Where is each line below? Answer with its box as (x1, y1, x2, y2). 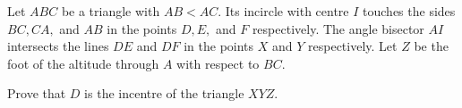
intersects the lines (7, 37, 109, 55)
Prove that (7, 84, 66, 103)
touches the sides (363, 2, 456, 20)
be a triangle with (61, 2, 160, 20)
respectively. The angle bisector (252, 19, 424, 37)
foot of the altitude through (7, 54, 159, 72)
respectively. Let (308, 37, 398, 55)
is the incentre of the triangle (84, 84, 244, 103)
